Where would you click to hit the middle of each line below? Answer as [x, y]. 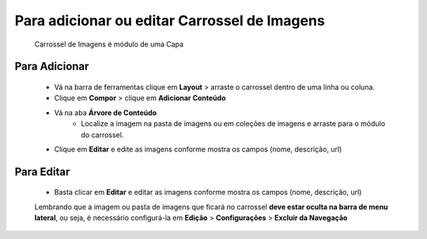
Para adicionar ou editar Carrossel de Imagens [170, 21]
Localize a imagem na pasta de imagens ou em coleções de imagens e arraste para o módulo [233, 124]
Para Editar [42, 172]
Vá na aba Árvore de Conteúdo [106, 112]
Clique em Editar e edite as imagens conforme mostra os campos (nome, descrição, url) [198, 149]
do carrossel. [102, 135]
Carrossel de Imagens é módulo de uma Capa [109, 44]
